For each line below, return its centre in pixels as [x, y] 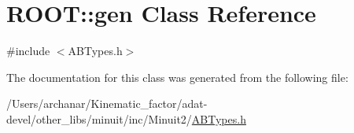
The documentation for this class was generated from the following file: [177, 77]
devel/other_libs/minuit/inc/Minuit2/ [99, 118]
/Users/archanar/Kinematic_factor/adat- [107, 103]
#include [28, 51]
